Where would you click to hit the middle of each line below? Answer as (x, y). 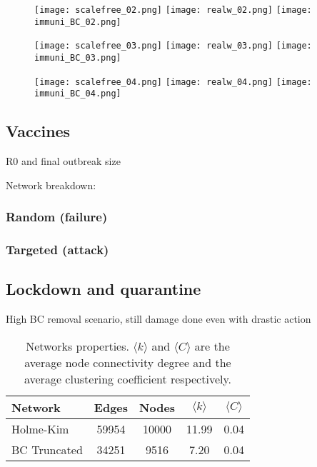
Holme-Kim (40, 428)
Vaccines (38, 131)
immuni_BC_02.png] (78, 22)
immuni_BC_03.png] (78, 57)
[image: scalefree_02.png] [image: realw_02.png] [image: (173, 10)
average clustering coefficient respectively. (128, 378)
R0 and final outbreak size (63, 161)
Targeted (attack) (57, 250)
